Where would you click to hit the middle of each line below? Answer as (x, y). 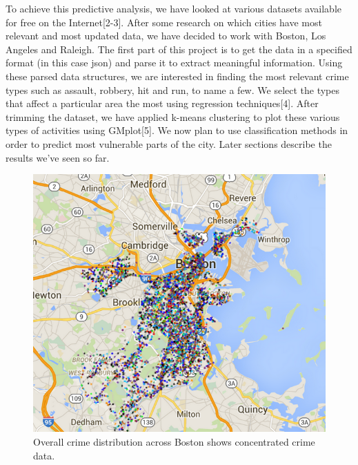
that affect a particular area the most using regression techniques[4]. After (162, 103)
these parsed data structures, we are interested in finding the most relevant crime (177, 76)
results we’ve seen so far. (58, 157)
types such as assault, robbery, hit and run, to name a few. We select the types (173, 89)
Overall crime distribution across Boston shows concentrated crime (174, 442)
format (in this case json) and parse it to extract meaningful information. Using (174, 63)
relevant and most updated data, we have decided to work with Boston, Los (166, 36)
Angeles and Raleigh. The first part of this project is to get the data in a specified (179, 49)
